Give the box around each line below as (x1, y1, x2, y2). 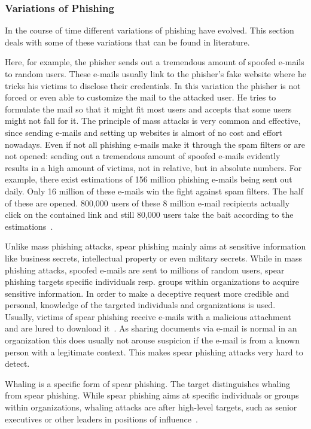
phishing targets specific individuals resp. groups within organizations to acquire (5, 275, 299, 288)
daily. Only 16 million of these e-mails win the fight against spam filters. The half (5, 184, 303, 197)
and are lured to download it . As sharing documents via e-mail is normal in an (5, 322, 297, 334)
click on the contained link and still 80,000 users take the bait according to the (5, 208, 294, 221)
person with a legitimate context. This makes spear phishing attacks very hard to (5, 345, 303, 358)
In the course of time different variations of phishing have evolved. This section (5, 24, 294, 36)
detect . (5, 357, 30, 370)
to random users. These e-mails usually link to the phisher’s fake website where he (5, 68, 306, 80)
